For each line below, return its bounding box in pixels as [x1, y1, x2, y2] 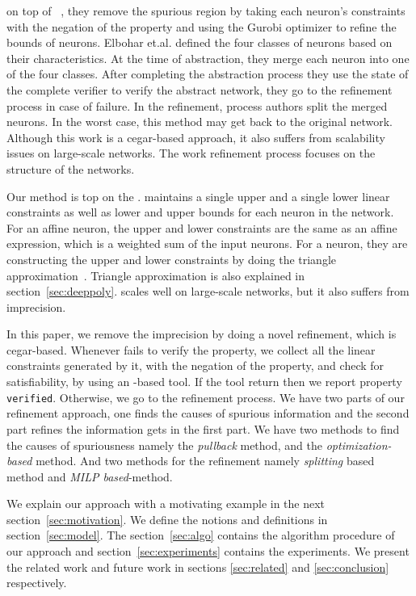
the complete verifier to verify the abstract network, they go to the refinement [6, 81, 393, 98]
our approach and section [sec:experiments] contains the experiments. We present [6, 543, 410, 560]
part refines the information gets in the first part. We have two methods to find [6, 420, 400, 437]
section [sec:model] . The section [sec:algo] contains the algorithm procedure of [6, 527, 395, 544]
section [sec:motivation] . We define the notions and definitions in [6, 510, 328, 527]
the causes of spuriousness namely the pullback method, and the [6, 436, 323, 453]
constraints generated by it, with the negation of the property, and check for [6, 357, 384, 374]
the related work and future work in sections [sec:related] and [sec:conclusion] [6, 558, 389, 575]
